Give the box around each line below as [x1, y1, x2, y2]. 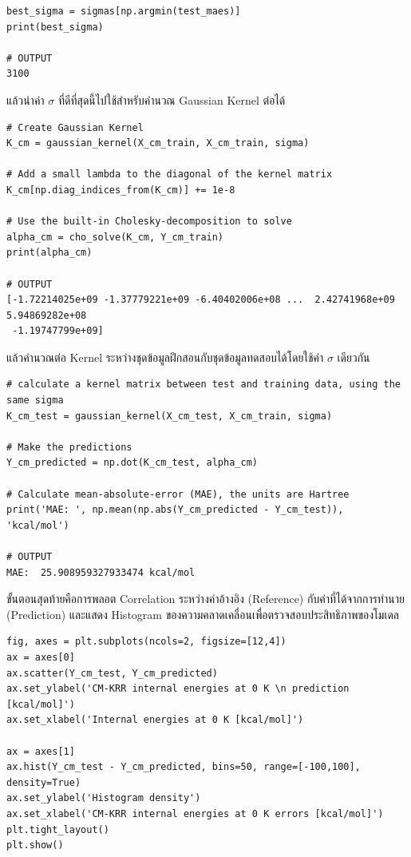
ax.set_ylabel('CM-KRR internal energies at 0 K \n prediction [6, 683, 350, 695]
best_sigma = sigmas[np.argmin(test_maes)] [6, 6, 241, 17]
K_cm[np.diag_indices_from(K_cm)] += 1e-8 [6, 184, 235, 196]
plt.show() [6, 839, 64, 851]
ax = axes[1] [6, 745, 75, 757]
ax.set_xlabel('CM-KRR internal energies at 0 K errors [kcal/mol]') [6, 807, 384, 819]
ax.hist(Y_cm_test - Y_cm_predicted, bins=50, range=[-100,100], [6, 761, 361, 773]
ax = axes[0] [6, 651, 75, 663]
